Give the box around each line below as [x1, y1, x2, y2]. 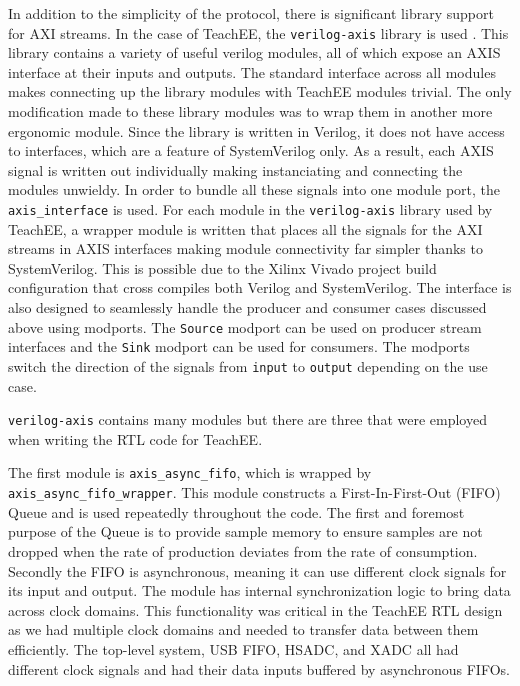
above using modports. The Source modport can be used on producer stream [8, 316, 482, 337]
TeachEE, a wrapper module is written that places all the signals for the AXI [8, 218, 483, 239]
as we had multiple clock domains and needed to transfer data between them [8, 619, 479, 640]
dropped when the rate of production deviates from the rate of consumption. [8, 540, 478, 561]
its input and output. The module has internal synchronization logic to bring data [8, 580, 511, 601]
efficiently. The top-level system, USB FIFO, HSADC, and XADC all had [8, 638, 459, 659]
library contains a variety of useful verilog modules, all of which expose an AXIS [8, 42, 501, 63]
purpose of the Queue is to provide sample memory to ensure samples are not [8, 521, 483, 542]
